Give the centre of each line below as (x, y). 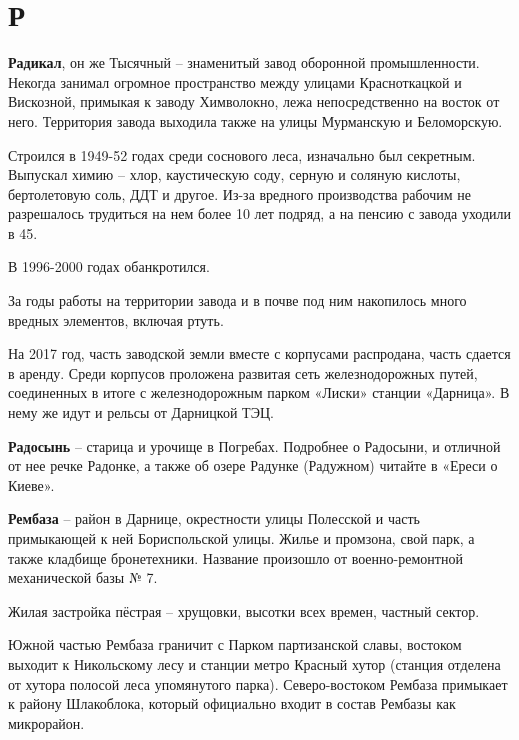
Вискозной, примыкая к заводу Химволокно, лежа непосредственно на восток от (254, 101)
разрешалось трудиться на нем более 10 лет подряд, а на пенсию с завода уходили (260, 213)
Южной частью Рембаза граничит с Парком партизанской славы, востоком (235, 644)
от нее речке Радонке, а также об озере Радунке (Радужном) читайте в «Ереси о (253, 465)
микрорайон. (46, 722)
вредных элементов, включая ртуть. (116, 319)
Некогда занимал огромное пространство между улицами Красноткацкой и (235, 81)
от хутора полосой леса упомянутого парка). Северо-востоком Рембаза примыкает (258, 683)
